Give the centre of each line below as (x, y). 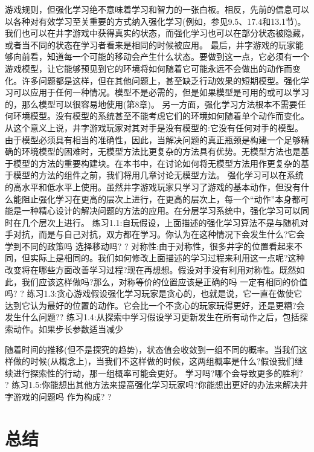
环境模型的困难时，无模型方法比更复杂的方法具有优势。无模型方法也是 (161, 151)
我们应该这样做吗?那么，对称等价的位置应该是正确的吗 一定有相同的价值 (165, 281)
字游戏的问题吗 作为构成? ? (58, 396)
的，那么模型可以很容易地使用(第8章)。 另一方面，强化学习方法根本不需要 (151, 104)
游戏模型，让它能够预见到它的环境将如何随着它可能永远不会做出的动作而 (149, 68)
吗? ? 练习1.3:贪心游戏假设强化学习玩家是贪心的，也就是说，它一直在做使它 (154, 293)
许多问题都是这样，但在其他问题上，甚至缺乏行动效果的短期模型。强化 (161, 80)
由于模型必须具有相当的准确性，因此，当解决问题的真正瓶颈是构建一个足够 (153, 139)
